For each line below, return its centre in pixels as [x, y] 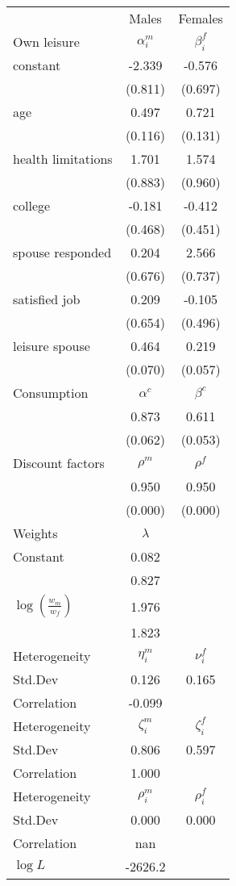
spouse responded [62, 252]
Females [201, 18]
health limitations [63, 159]
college [32, 205]
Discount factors [59, 463]
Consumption [51, 393]
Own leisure [46, 42]
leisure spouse [52, 346]
